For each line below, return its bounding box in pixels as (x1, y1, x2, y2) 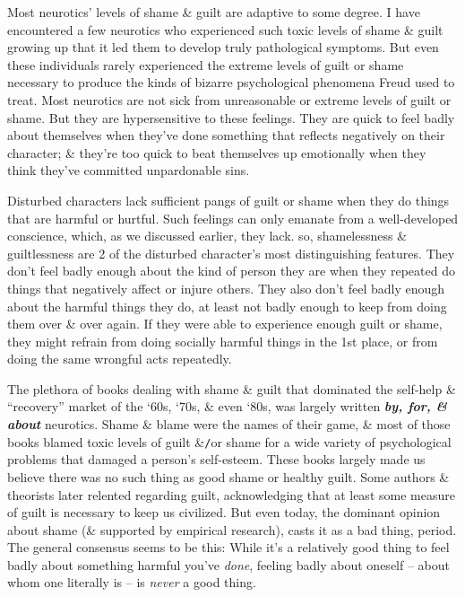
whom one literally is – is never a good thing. (7, 573, 256, 592)
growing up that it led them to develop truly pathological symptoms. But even (7, 38, 439, 57)
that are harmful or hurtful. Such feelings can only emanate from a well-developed (7, 208, 459, 227)
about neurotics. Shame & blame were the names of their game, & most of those (7, 415, 451, 434)
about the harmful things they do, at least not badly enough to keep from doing (7, 296, 447, 315)
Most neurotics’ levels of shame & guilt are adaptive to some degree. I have (7, 3, 420, 21)
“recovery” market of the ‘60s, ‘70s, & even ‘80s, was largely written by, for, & (7, 397, 448, 416)
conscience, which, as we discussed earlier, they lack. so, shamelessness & (7, 226, 408, 245)
